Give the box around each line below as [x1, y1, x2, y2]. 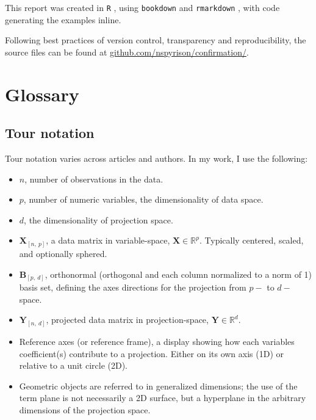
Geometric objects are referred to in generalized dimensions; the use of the [19, 379, 298, 392]
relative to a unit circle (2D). [19, 359, 128, 372]
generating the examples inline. [5, 13, 121, 26]
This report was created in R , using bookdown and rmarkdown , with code [5, 1, 280, 13]
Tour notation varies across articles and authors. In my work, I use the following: [5, 152, 308, 165]
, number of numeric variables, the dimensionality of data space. [23, 193, 264, 206]
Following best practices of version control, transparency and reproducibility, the [5, 34, 306, 46]
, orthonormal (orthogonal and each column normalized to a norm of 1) [45, 267, 312, 280]
